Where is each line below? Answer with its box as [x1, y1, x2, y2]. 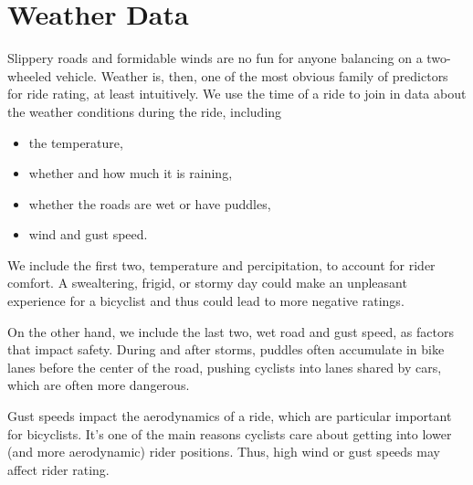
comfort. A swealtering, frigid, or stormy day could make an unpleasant [7, 273, 407, 292]
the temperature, [28, 132, 123, 152]
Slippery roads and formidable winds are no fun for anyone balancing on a [7, 48, 423, 68]
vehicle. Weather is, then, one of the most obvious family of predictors [55, 66, 448, 85]
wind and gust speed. [28, 225, 148, 244]
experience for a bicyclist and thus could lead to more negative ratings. [7, 291, 405, 311]
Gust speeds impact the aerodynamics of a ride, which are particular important [7, 406, 452, 426]
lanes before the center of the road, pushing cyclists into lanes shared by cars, [7, 357, 442, 376]
